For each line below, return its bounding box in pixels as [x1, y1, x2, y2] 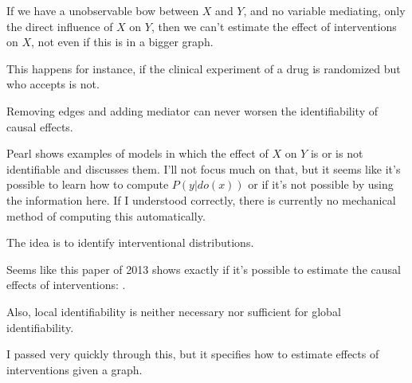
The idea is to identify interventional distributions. [6, 234, 254, 251]
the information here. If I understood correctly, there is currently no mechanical [6, 191, 396, 208]
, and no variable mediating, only [243, 2, 406, 18]
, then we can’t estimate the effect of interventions [151, 18, 397, 34]
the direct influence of [6, 18, 113, 34]
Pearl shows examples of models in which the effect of [6, 145, 269, 162]
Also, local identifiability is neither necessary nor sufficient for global [6, 303, 341, 319]
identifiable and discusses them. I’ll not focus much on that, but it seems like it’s [6, 160, 401, 177]
